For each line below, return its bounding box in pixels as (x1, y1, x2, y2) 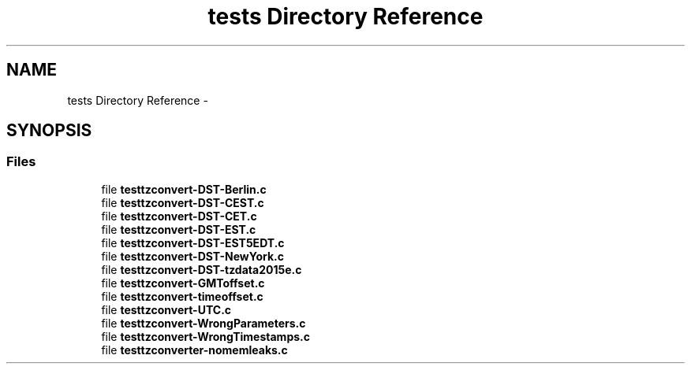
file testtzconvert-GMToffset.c (101, 276, 265, 290)
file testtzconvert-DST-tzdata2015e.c (101, 262, 302, 276)
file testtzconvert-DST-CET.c (101, 209, 257, 223)
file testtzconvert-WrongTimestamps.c (101, 329, 310, 343)
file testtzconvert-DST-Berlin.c (101, 182, 267, 196)
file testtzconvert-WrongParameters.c (101, 316, 306, 330)
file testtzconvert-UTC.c (101, 302, 232, 316)
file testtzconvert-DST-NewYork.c (101, 249, 284, 263)
